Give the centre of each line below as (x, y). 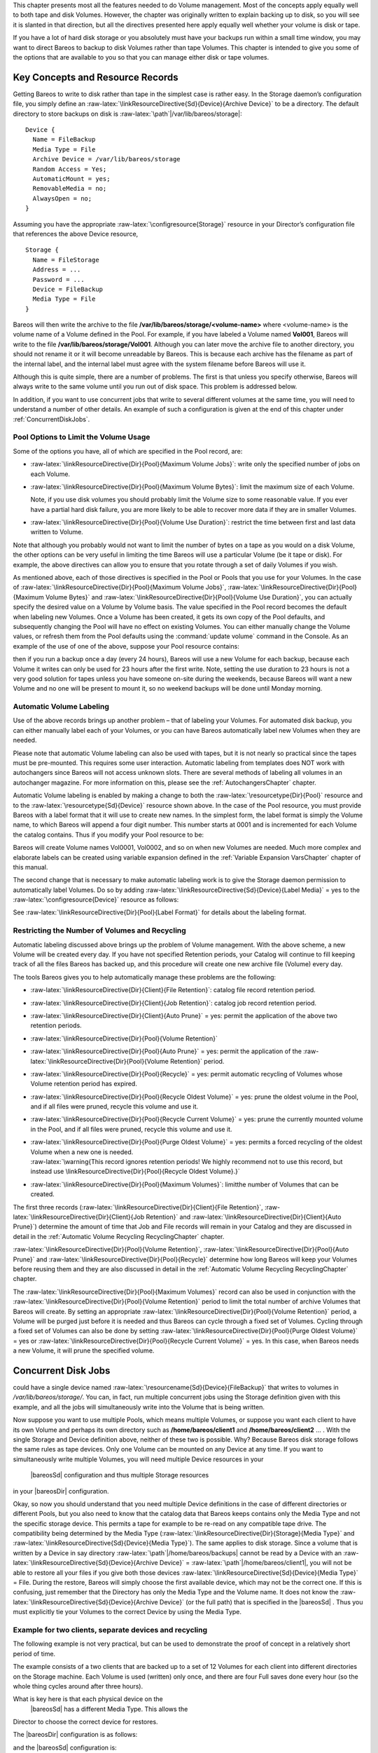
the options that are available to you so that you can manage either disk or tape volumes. (141, 57)
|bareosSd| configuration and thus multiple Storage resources (120, 1475)
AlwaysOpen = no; (62, 198)
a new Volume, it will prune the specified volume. (84, 1351)
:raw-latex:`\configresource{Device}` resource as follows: (96, 900)
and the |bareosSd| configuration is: (65, 1747)
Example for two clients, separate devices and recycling (110, 1630)
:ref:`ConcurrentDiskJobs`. (51, 419)
